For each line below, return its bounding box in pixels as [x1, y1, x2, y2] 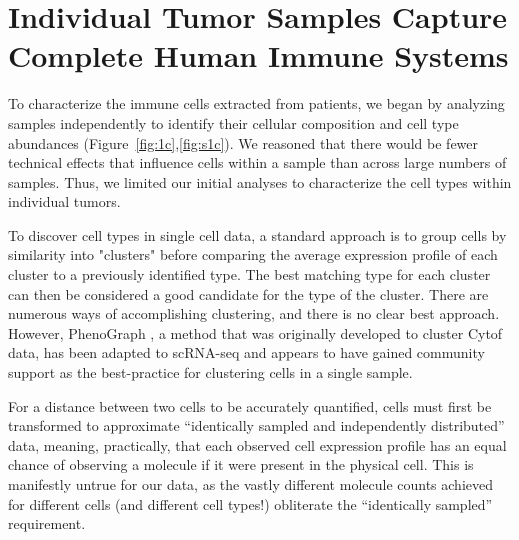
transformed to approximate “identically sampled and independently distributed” [8, 415, 505, 436]
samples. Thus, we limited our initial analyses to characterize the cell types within [8, 171, 512, 192]
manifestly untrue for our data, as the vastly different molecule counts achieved [8, 474, 494, 494]
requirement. [8, 513, 86, 534]
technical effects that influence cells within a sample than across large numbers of [8, 152, 507, 173]
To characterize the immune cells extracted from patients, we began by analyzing [8, 93, 505, 114]
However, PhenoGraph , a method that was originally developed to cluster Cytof [8, 322, 503, 343]
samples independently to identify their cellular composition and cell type [8, 112, 459, 133]
